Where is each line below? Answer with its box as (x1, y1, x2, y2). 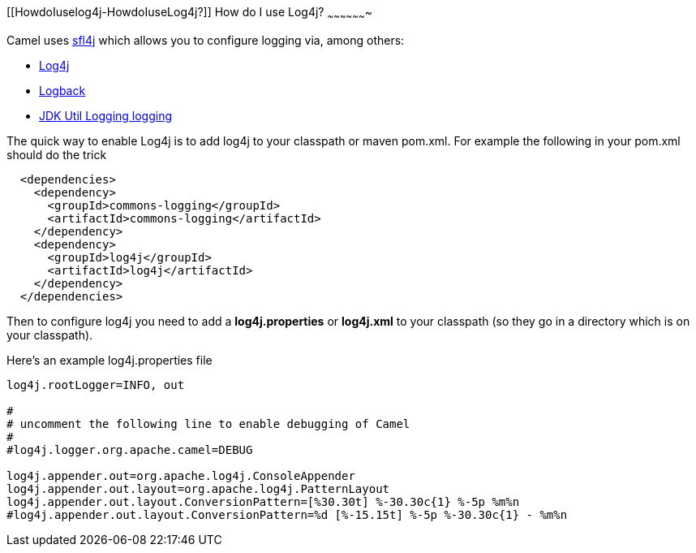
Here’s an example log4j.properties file (6, 352, 213, 367)
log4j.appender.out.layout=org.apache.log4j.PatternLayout (6, 482, 390, 495)
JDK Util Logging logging (39, 108, 173, 123)
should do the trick (6, 147, 107, 162)
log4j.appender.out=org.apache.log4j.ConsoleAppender (6, 469, 355, 482)
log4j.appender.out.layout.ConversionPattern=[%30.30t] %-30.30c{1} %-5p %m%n (6, 495, 520, 508)
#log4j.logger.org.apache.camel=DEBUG (6, 443, 253, 456)
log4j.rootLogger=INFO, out (6, 378, 185, 391)
